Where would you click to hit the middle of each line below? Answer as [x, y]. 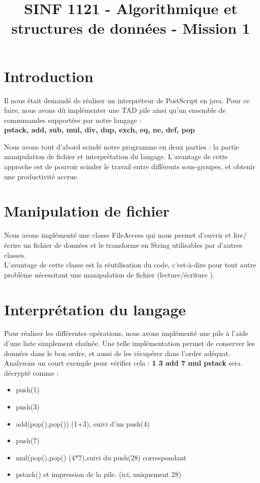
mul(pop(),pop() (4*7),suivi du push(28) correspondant [101, 457]
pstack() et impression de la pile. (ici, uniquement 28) [99, 474]
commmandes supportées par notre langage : [73, 120]
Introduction [49, 76]
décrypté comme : [31, 372]
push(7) [28, 440]
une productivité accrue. [41, 176]
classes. [15, 255]
